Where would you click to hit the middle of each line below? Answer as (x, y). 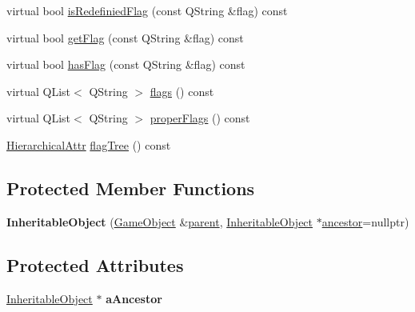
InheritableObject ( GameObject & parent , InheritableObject (160, 221)
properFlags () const (200, 118)
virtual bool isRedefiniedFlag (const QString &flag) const (147, 10)
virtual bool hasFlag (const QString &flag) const (126, 64)
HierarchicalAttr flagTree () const (89, 144)
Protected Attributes (95, 264)
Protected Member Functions (131, 188)
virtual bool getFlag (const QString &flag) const (125, 37)
